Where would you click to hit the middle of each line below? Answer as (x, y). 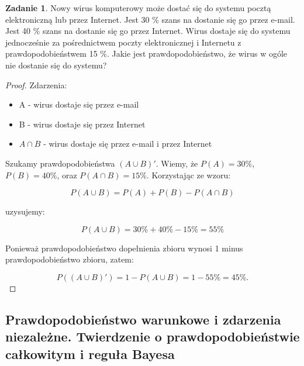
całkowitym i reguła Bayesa (90, 353)
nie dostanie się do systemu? (56, 65)
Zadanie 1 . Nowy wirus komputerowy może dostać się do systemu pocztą (138, 8)
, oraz (67, 175)
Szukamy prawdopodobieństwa (60, 163)
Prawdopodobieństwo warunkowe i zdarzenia (143, 319)
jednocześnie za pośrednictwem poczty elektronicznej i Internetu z (123, 42)
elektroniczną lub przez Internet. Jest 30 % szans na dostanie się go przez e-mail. (150, 19)
